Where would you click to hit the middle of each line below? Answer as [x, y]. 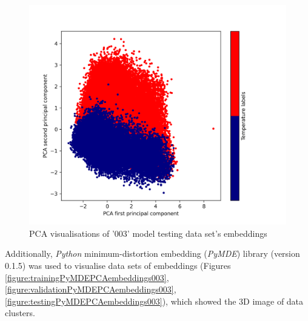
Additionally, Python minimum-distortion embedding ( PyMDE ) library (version [152, 253]
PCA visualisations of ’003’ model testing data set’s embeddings [148, 233]
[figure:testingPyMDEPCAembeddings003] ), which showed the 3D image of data [154, 301]
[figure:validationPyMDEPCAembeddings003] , [91, 289]
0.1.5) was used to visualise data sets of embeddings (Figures [118, 265]
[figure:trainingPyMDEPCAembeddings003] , [87, 277]
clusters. [20, 313]
